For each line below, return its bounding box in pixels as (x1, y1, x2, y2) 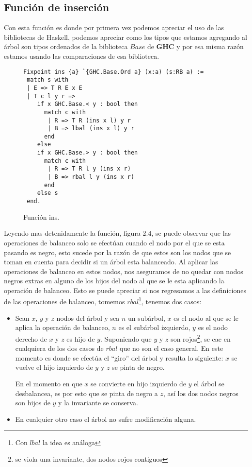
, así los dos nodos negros (163, 388, 238, 398)
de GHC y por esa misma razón (147, 41, 244, 52)
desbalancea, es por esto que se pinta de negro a (15, 388, 158, 398)
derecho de (15, 333, 47, 344)
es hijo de (66, 333, 95, 344)
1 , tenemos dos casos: (139, 295, 202, 307)
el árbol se (194, 378, 224, 388)
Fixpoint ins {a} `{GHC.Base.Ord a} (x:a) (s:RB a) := (23, 68, 204, 75)
